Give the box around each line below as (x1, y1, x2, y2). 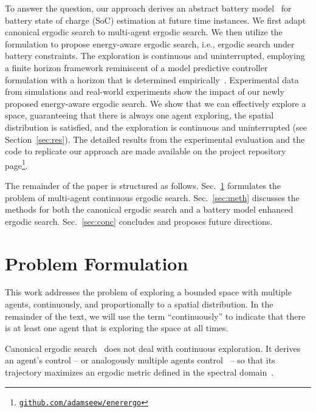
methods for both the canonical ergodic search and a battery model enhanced (5, 203, 294, 216)
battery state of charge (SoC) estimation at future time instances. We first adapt (5, 13, 306, 26)
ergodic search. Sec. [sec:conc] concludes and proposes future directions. (5, 215, 273, 227)
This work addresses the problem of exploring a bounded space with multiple (5, 286, 292, 298)
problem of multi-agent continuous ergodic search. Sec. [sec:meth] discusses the (5, 191, 300, 204)
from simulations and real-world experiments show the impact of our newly (5, 85, 284, 98)
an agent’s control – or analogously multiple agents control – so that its (5, 354, 275, 366)
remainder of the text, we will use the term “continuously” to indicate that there (5, 309, 306, 322)
